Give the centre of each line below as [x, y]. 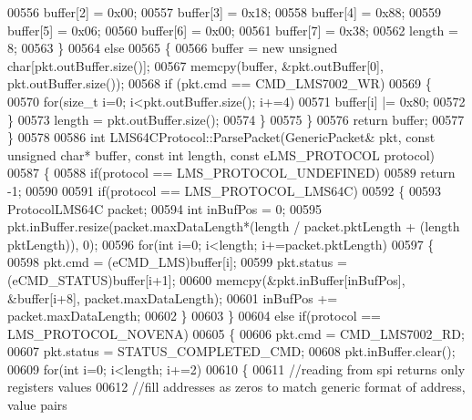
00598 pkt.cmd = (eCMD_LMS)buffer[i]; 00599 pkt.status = [177, 262]
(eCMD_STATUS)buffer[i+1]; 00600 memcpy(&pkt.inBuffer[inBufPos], [206, 279]
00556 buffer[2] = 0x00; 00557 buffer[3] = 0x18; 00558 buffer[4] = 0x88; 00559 [225, 12]
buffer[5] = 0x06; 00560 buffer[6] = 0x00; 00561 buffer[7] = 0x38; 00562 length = [233, 30]
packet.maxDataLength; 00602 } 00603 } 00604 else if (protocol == [195, 316]
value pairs [37, 405]
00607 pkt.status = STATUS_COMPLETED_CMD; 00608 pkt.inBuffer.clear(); [231, 351]
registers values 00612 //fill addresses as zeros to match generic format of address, [236, 387]
